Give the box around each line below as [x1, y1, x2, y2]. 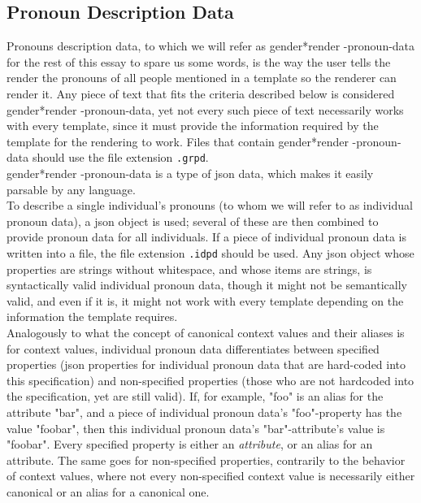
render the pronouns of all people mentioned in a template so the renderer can [7, 69, 397, 86]
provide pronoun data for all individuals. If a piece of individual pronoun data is [7, 228, 406, 245]
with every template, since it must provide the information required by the [7, 117, 379, 134]
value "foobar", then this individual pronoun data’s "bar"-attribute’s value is [7, 419, 385, 436]
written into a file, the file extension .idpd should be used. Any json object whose [7, 244, 414, 261]
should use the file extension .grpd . [32, 149, 209, 166]
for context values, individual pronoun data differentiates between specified [7, 340, 380, 357]
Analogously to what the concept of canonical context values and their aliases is [7, 324, 405, 341]
